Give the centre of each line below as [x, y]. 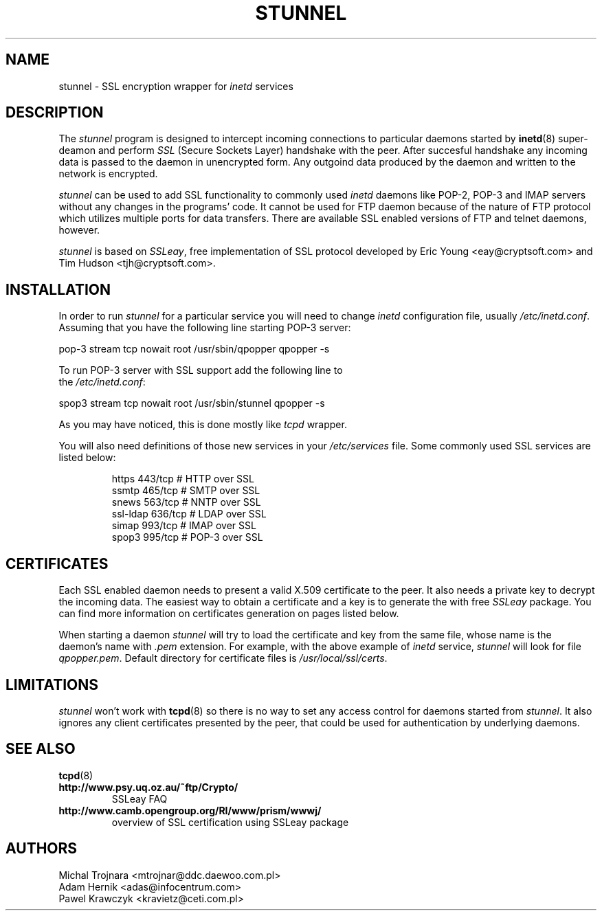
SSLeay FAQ [140, 798]
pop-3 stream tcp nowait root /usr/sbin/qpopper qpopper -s [194, 349]
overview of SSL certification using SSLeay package [230, 822]
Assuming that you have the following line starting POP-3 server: [205, 328]
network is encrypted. [108, 174]
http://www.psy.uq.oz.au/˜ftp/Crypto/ [148, 787]
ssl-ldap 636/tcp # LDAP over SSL [189, 514]
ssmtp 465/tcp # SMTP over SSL [186, 491]
